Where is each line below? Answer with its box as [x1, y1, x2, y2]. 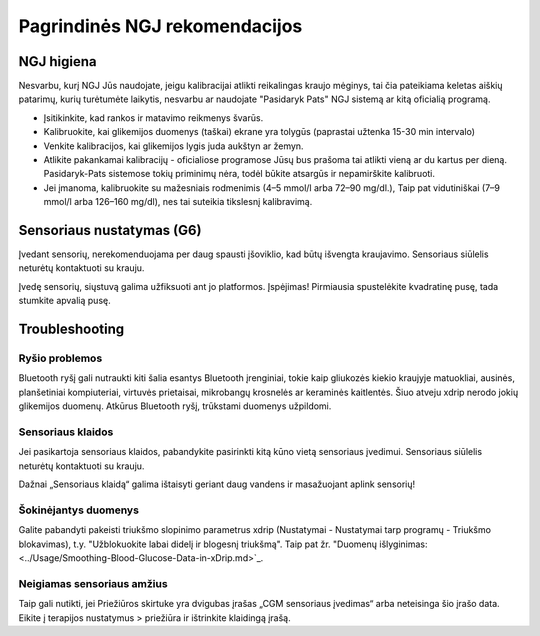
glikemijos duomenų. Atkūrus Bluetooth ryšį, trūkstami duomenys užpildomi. [18, 400, 332, 412]
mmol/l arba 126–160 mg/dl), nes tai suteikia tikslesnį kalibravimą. [43, 196, 313, 208]
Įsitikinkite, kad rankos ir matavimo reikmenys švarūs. [43, 111, 264, 124]
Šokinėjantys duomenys [18, 503, 140, 517]
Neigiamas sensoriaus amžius [18, 576, 169, 590]
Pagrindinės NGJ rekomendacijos [18, 15, 303, 37]
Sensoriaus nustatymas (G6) [18, 222, 202, 239]
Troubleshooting [18, 321, 125, 338]
